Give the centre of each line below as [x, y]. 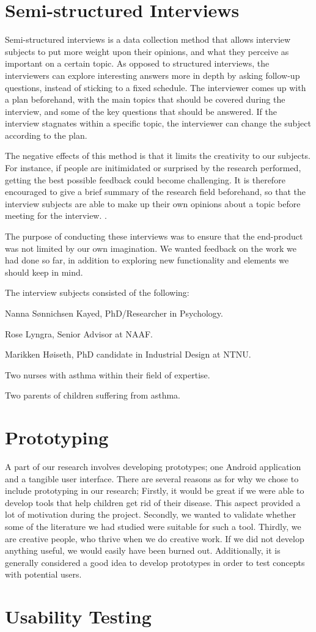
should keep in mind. [44, 272]
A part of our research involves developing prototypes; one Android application [153, 467]
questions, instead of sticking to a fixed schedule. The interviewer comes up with [156, 87]
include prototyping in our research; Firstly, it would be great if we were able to [155, 491]
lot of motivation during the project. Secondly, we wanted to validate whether [151, 514]
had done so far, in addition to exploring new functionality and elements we [147, 260]
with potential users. [43, 574]
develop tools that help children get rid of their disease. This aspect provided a [153, 502]
